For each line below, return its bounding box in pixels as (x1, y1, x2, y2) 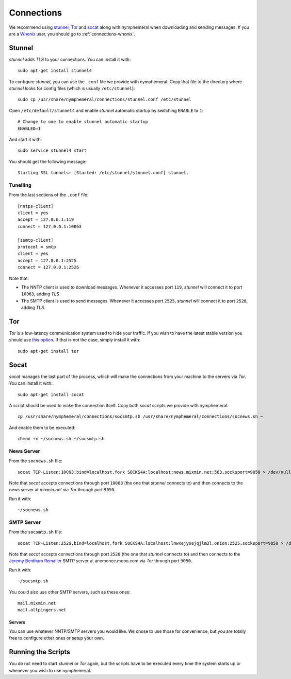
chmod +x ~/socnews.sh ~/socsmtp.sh (17, 436, 105, 442)
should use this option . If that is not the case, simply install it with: (9, 337, 141, 343)
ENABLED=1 (17, 125, 41, 131)
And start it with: (9, 136, 42, 142)
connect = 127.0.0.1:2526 (17, 265, 80, 270)
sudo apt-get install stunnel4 (17, 68, 92, 73)
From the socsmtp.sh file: (9, 529, 63, 535)
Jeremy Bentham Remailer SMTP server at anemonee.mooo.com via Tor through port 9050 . (9, 558, 193, 564)
